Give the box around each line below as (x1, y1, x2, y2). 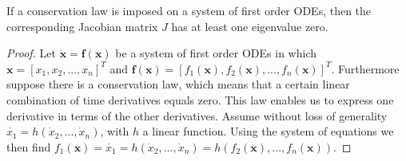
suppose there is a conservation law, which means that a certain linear (6, 76, 350, 92)
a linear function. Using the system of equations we (142, 123, 394, 139)
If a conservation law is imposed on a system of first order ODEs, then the (6, 2, 372, 18)
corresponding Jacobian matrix (6, 18, 158, 34)
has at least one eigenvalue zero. (171, 18, 328, 34)
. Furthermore (331, 60, 400, 77)
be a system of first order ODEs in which (115, 45, 316, 61)
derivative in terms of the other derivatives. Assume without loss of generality (6, 107, 388, 124)
